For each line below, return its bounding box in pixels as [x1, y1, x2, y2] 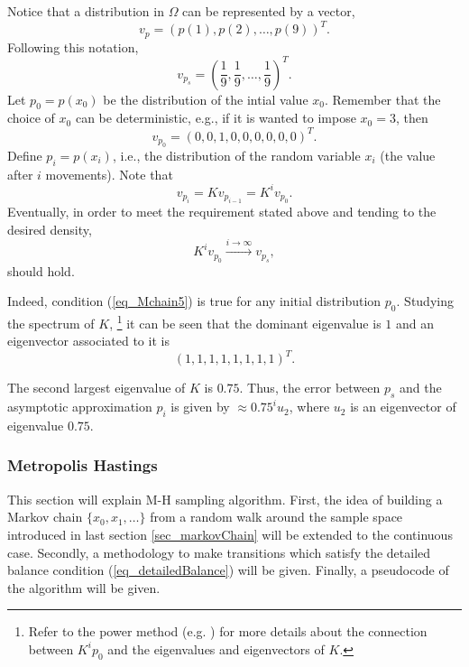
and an [395, 313, 435, 332]
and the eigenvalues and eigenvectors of [107, 639, 325, 658]
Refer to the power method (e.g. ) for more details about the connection [28, 622, 428, 641]
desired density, [7, 219, 92, 238]
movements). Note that [45, 164, 173, 183]
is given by [170, 397, 230, 416]
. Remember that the [324, 89, 441, 108]
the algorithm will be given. [7, 578, 161, 597]
